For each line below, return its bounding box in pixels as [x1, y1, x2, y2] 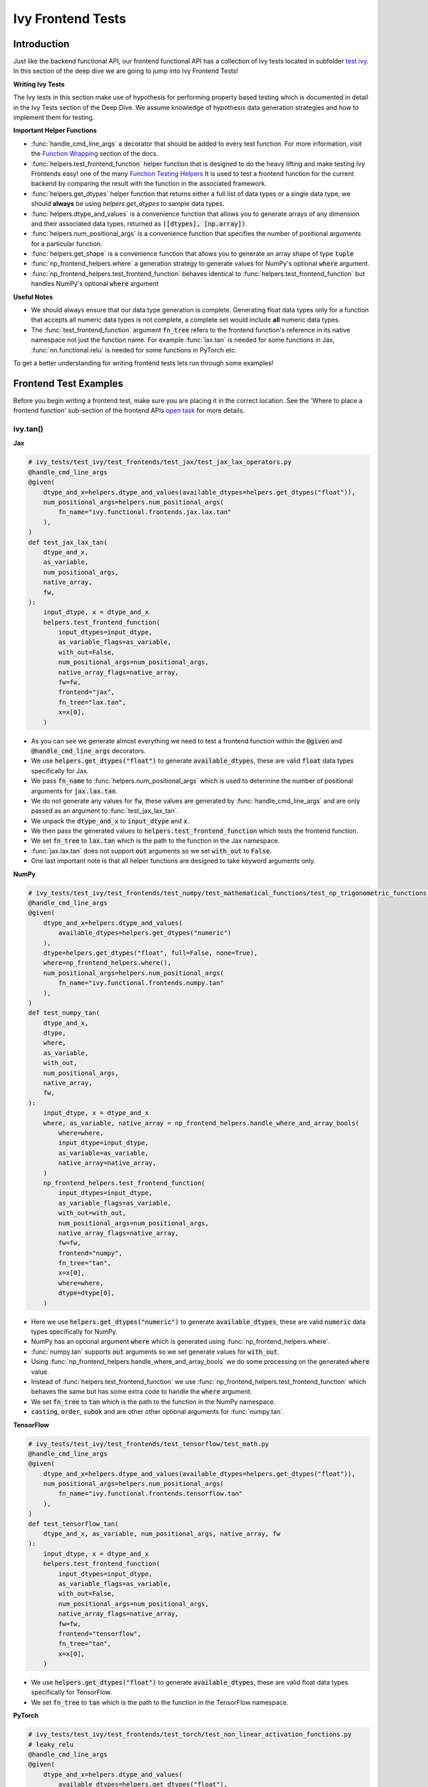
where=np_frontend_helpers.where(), [43, 959, 171, 967]
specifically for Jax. [31, 766, 89, 775]
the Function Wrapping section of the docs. [31, 149, 158, 158]
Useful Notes [13, 292, 53, 301]
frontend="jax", [58, 688, 116, 696]
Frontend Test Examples [13, 377, 123, 390]
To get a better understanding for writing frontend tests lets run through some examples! [13, 359, 274, 367]
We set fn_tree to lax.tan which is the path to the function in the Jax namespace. [31, 836, 280, 845]
